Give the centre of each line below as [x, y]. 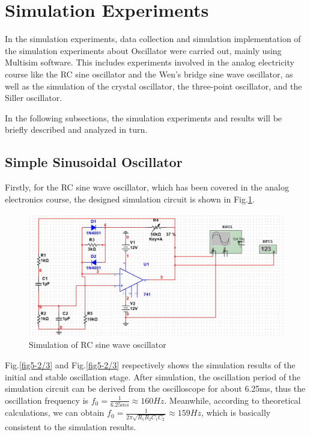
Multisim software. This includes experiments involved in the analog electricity [150, 62]
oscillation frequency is [47, 400]
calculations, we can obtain [55, 412]
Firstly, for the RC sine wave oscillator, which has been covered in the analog [147, 187]
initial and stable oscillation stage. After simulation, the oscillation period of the [153, 376]
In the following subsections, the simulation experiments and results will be [144, 117]
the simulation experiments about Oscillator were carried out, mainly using [143, 50]
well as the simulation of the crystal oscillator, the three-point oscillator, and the [153, 86]
